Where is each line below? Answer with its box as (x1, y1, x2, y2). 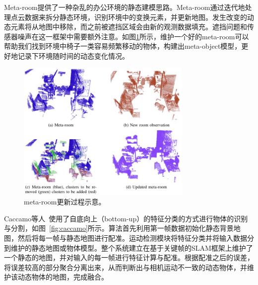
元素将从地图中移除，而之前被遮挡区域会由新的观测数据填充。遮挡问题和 (10, 21, 247, 32)
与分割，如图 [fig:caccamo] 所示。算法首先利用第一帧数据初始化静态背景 (4, 223, 234, 233)
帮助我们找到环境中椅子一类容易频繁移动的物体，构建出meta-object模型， (4, 41, 242, 51)
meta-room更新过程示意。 (24, 196, 106, 207)
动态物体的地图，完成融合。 (17, 272, 108, 282)
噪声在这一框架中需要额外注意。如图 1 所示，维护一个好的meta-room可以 (17, 31, 249, 41)
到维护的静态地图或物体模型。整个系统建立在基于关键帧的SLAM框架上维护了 (4, 242, 253, 253)
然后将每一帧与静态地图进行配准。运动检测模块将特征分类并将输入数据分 (17, 232, 254, 243)
